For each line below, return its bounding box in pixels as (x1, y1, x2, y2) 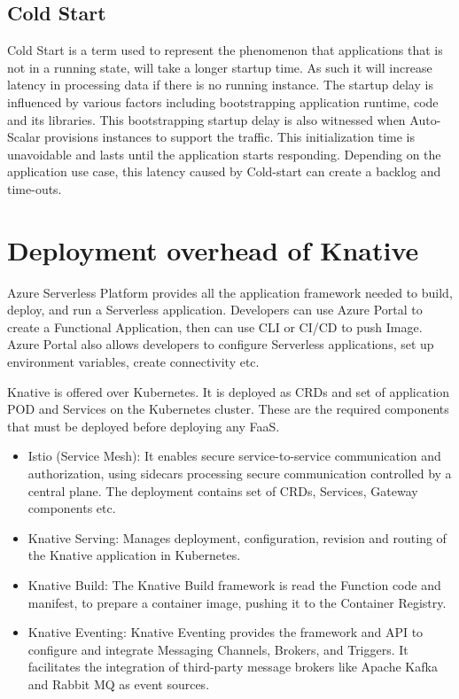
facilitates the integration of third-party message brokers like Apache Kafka (27, 657, 438, 676)
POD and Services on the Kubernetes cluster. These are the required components (7, 400, 449, 418)
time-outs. (7, 179, 62, 198)
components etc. (27, 499, 116, 517)
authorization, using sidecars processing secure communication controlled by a (27, 464, 452, 483)
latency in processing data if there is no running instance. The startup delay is (7, 75, 433, 94)
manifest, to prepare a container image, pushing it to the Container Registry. (27, 593, 447, 611)
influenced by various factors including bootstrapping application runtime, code (7, 92, 439, 111)
